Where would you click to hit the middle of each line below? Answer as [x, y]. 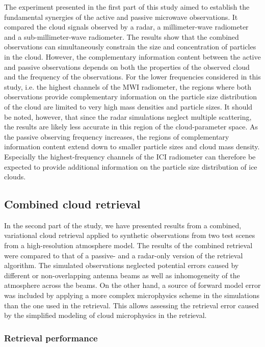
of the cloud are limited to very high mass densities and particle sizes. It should [128, 106]
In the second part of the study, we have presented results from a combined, [123, 225]
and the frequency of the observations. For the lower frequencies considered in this [132, 77]
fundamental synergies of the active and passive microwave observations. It [121, 17]
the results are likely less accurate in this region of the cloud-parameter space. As [131, 127]
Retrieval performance [51, 338]
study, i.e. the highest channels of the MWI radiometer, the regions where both [128, 86]
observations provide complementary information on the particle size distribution [131, 97]
